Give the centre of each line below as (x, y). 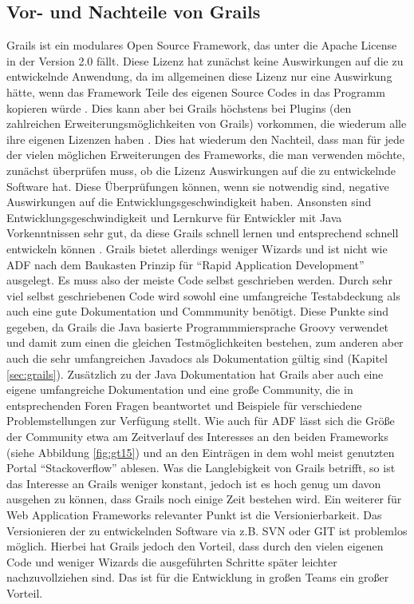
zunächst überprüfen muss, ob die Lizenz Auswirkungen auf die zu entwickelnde (201, 170)
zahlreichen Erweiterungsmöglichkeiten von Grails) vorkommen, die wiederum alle (207, 123)
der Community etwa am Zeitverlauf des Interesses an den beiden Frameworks (197, 437)
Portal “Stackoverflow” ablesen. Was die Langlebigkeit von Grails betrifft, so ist (201, 468)
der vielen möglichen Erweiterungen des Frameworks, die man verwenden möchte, (206, 155)
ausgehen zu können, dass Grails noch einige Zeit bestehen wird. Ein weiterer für (204, 499)
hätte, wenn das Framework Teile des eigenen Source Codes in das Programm (196, 91)
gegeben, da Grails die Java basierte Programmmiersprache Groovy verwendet (198, 326)
